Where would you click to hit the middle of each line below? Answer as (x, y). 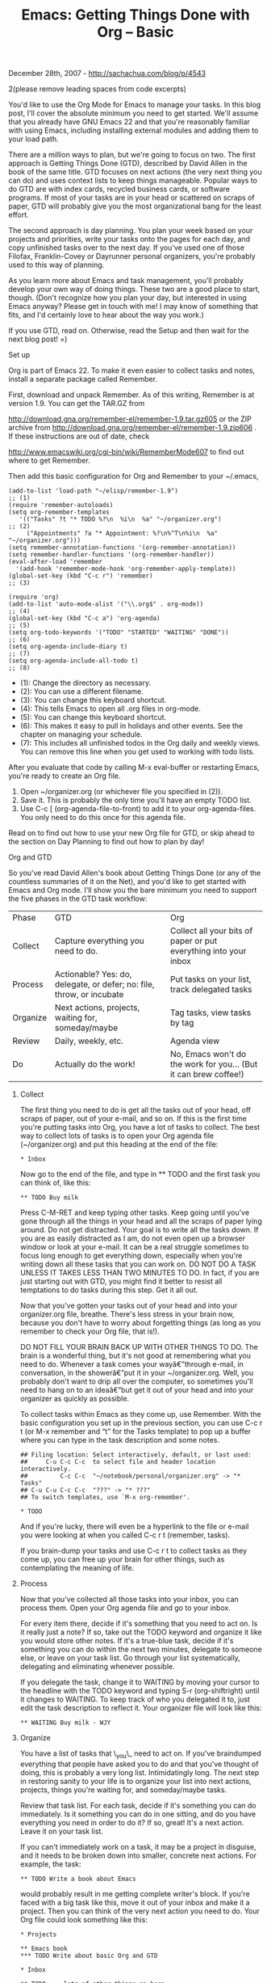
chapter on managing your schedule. (81, 734)
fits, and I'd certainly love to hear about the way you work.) (106, 315)
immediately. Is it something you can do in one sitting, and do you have (138, 1814)
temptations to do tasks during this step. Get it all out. (109, 1290)
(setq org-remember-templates (59, 512)
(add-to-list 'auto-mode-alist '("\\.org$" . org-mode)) (106, 604)
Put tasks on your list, (211, 979)
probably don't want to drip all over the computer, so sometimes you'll (136, 1381)
